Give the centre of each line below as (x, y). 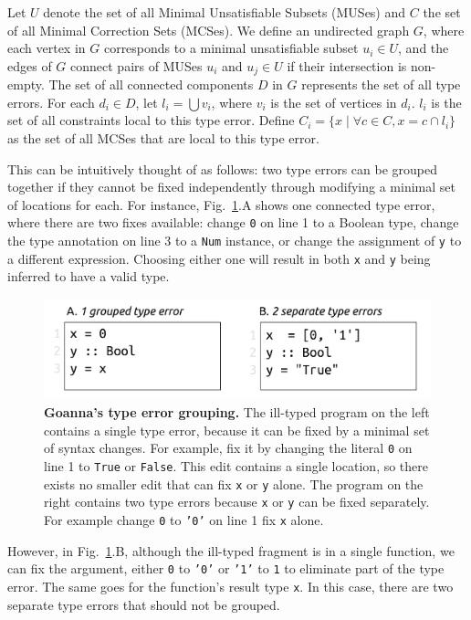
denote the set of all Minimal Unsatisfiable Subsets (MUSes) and (225, 12)
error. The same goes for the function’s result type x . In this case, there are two (230, 586)
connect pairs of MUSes (136, 65)
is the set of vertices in (334, 102)
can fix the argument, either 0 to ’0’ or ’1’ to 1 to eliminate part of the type (226, 568)
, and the (424, 48)
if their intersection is (347, 65)
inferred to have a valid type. (89, 276)
